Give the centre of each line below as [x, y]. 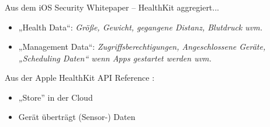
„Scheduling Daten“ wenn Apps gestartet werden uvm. [115, 58]
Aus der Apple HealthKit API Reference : [80, 78]
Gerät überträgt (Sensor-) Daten [77, 117]
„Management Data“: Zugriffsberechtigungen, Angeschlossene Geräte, [142, 47]
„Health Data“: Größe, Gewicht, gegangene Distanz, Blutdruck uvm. [141, 27]
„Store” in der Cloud [56, 97]
